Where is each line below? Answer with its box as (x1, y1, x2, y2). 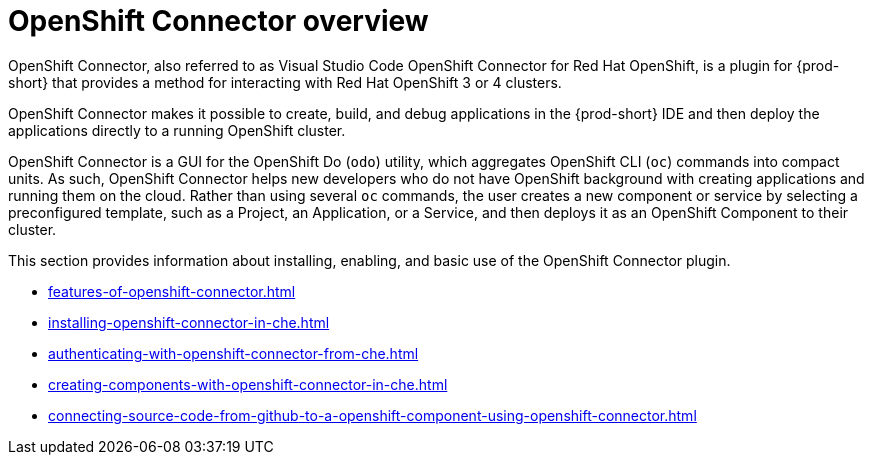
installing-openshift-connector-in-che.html (48, 313, 330, 331)
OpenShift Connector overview (8, 4, 429, 38)
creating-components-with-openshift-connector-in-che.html (48, 375, 448, 393)
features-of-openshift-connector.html (48, 282, 296, 300)
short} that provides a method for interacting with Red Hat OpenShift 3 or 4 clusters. (8, 73, 562, 91)
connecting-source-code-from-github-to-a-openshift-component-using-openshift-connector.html (48, 406, 697, 424)
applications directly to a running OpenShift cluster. (8, 121, 346, 139)
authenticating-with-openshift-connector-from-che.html (48, 344, 419, 362)
